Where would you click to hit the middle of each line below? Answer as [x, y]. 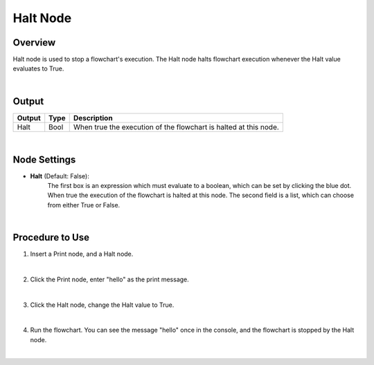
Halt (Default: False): [60, 176]
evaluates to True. [38, 68]
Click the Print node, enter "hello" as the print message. [110, 279]
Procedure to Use [51, 237]
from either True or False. [84, 205]
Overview [34, 43]
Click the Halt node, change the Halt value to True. [102, 305]
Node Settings [44, 159]
